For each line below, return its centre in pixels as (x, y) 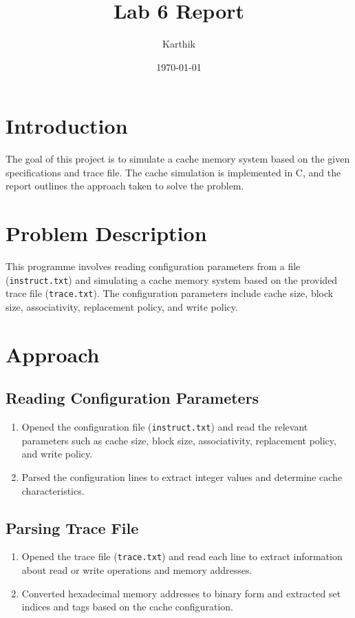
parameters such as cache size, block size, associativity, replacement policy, (179, 440)
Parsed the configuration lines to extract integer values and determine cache (182, 477)
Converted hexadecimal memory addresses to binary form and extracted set (181, 593)
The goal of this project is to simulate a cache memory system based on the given (178, 159)
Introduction (67, 126)
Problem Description (106, 233)
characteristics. (53, 490)
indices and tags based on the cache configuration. (127, 607)
